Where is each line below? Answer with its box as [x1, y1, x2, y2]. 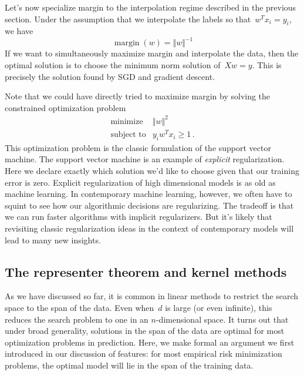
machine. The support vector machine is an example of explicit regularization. [5, 153, 285, 165]
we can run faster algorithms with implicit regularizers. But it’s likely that [5, 210, 272, 223]
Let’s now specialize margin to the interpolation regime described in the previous [5, 1, 296, 13]
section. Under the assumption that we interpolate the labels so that [5, 12, 251, 25]
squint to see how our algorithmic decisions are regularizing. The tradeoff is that [5, 199, 294, 211]
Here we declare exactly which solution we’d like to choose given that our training [5, 165, 299, 177]
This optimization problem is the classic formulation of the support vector [5, 141, 271, 153]
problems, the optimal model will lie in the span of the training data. [5, 359, 254, 371]
